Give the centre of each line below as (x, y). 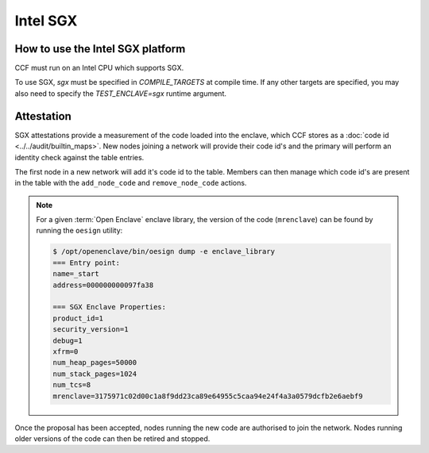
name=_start (76, 274)
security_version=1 (91, 330)
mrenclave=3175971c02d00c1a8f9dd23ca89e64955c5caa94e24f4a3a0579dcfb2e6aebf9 (208, 396)
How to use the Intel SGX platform (100, 49)
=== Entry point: (87, 263)
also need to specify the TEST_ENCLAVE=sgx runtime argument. (120, 93)
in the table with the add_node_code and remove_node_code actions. (131, 183)
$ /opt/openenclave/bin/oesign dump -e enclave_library (164, 251)
